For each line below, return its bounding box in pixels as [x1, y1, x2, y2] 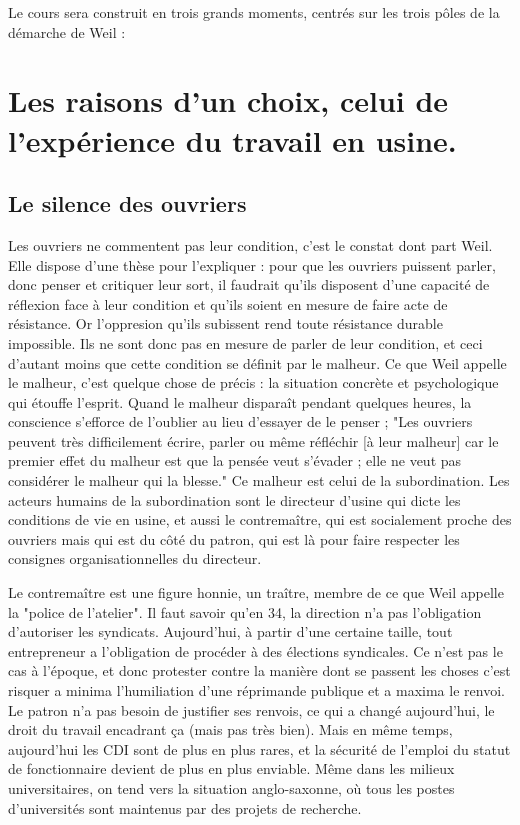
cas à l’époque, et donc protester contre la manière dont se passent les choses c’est [8, 660, 511, 681]
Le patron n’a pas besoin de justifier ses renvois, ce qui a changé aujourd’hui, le [8, 699, 495, 720]
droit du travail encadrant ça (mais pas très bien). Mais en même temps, [8, 719, 453, 740]
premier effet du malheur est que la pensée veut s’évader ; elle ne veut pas [8, 450, 462, 471]
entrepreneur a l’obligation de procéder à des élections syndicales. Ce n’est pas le [8, 640, 503, 661]
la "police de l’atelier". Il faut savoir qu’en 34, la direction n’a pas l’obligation [8, 601, 482, 622]
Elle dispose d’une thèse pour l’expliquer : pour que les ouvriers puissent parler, [8, 254, 496, 275]
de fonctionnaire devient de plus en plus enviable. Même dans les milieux [8, 758, 455, 779]
